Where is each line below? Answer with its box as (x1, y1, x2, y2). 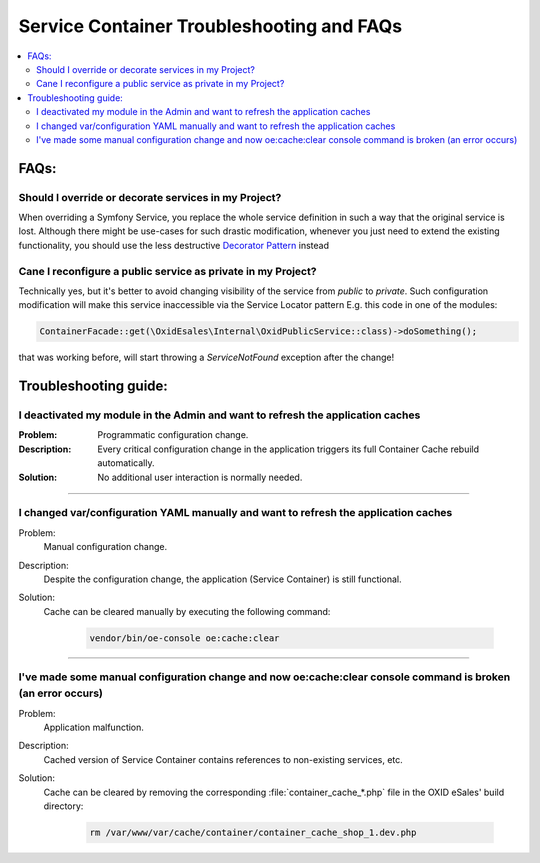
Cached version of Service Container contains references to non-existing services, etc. (43, 753, 404, 765)
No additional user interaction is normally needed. (97, 471, 303, 483)
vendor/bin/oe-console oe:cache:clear (89, 632, 280, 644)
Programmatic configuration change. (97, 429, 249, 441)
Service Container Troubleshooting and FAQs (18, 15, 403, 37)
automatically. (97, 457, 155, 469)
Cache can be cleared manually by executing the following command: (43, 605, 331, 617)
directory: (43, 800, 84, 812)
